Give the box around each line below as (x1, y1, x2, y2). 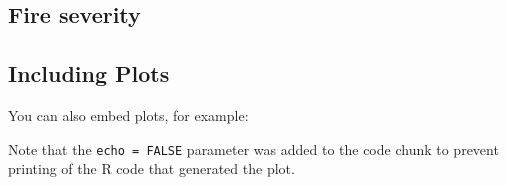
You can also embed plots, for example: (8, 104, 249, 125)
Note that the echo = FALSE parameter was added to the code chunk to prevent (8, 138, 499, 159)
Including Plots (8, 58, 170, 89)
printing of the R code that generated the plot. (8, 158, 295, 179)
